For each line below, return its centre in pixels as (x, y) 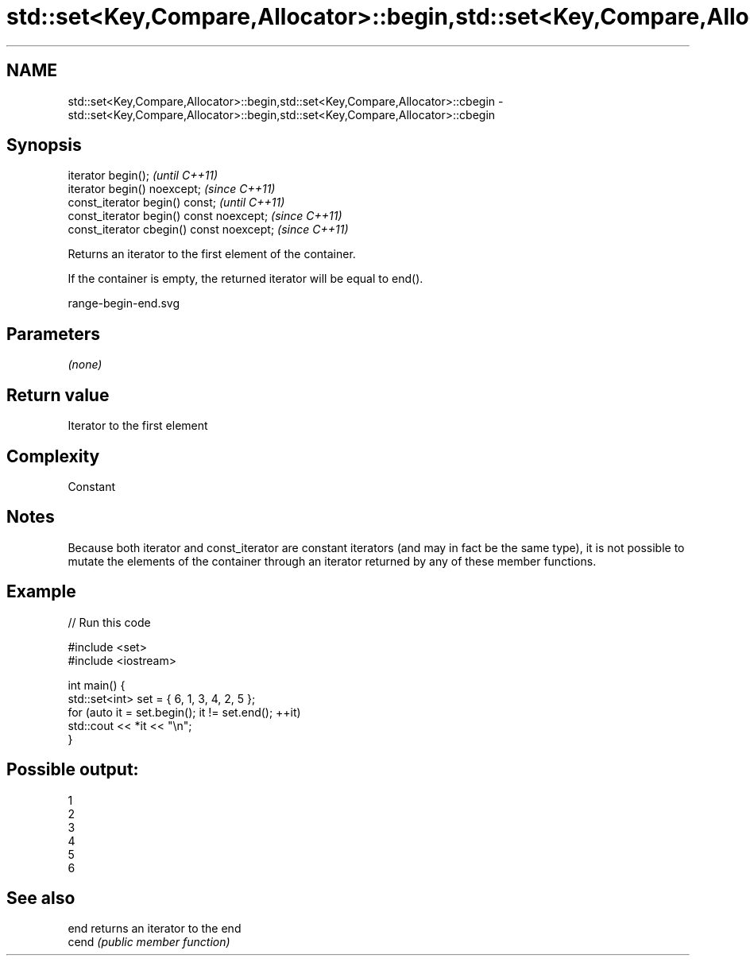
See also (41, 898)
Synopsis (44, 145)
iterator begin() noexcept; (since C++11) (172, 189)
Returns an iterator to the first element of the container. (212, 254)
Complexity (53, 456)
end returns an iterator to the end (155, 929)
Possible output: (73, 770)
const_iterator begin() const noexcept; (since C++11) (205, 216)
